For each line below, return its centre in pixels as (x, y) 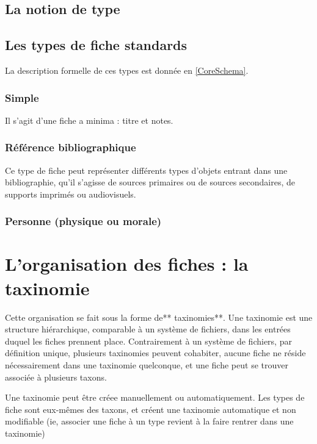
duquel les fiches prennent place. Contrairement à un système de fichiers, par (148, 341)
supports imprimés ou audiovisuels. (71, 194)
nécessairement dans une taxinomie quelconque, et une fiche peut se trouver (147, 364)
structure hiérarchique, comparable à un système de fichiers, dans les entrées (148, 329)
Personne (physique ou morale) (83, 221)
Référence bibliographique (71, 147)
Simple (22, 97)
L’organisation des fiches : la (127, 264)
